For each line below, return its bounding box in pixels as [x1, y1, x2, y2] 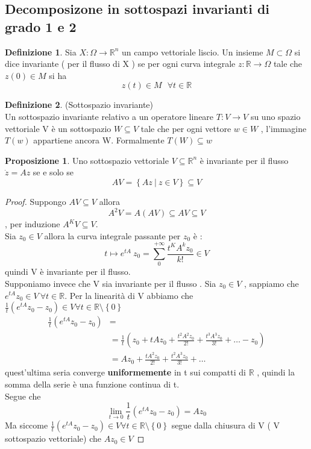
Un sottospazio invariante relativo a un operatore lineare [5, 110, 214, 122]
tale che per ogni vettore [140, 122, 231, 134]
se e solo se [33, 166, 74, 178]
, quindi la [257, 366, 295, 378]
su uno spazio [250, 110, 301, 122]
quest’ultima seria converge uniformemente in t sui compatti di [5, 366, 246, 378]
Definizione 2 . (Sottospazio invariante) [5, 98, 154, 111]
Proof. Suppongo [5, 195, 66, 207]
